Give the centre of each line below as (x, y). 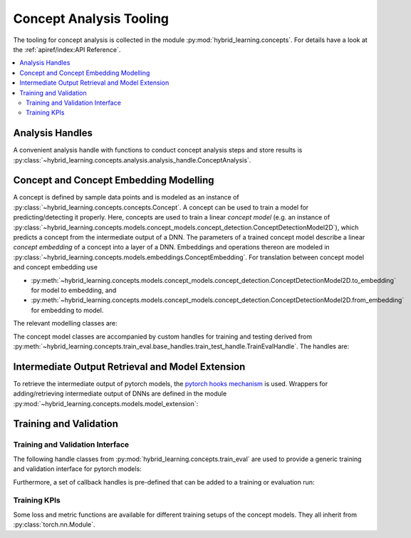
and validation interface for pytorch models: (77, 469)
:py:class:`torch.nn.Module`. (54, 524)
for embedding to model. (67, 310)
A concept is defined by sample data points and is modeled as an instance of (126, 197)
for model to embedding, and (74, 290)
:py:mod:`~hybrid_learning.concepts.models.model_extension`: (106, 403)
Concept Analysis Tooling (91, 19)
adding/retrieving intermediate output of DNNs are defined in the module (120, 394)
